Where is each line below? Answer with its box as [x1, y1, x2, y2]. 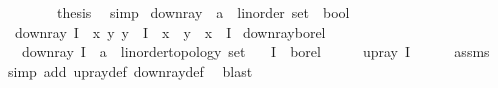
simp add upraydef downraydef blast [7, 60, 253, 81]
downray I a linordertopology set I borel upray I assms [21, 41, 490, 62]
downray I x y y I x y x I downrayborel [14, 21, 326, 42]
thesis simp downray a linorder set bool [56, 2, 350, 22]
